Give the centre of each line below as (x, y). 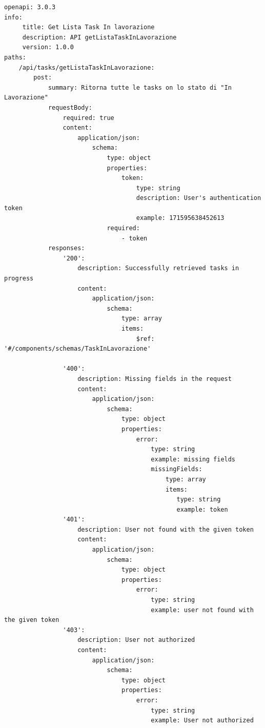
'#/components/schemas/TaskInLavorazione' (78, 349)
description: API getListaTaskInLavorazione (99, 37)
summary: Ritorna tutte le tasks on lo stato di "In (140, 87)
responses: (66, 248)
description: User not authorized (136, 640)
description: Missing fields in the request (155, 379)
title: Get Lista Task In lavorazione (88, 27)
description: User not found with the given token (166, 529)
